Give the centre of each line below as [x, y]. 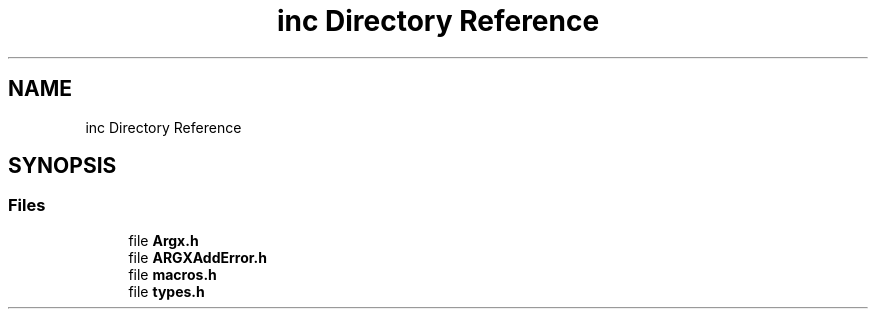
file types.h [166, 291]
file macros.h [172, 274]
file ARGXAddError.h [197, 257]
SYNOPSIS [62, 166]
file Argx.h [163, 240]
